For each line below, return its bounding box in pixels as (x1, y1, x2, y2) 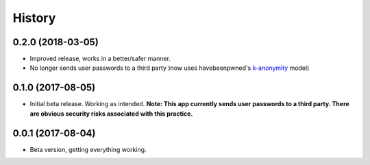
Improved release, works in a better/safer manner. (29, 55, 171, 63)
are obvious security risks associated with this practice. (29, 110, 193, 118)
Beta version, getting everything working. (29, 145, 147, 153)
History (12, 10, 56, 25)
